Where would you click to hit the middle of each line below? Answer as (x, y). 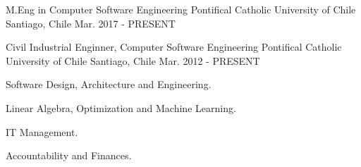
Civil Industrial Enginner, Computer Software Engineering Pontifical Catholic (174, 47)
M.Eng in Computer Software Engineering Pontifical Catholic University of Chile (181, 9)
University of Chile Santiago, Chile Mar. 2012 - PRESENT (133, 60)
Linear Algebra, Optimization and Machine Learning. (121, 107)
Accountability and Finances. (69, 155)
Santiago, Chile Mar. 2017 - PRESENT (91, 23)
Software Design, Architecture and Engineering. (109, 84)
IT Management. (42, 131)
